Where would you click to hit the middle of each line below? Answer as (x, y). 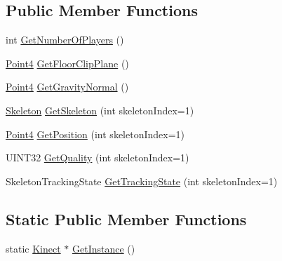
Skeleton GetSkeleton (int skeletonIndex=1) (100, 110)
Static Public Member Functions (126, 219)
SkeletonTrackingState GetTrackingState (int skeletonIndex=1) (142, 181)
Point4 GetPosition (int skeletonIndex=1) (95, 134)
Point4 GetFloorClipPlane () (67, 63)
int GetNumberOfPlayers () (65, 40)
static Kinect (33, 248)
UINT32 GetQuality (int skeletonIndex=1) (98, 158)
